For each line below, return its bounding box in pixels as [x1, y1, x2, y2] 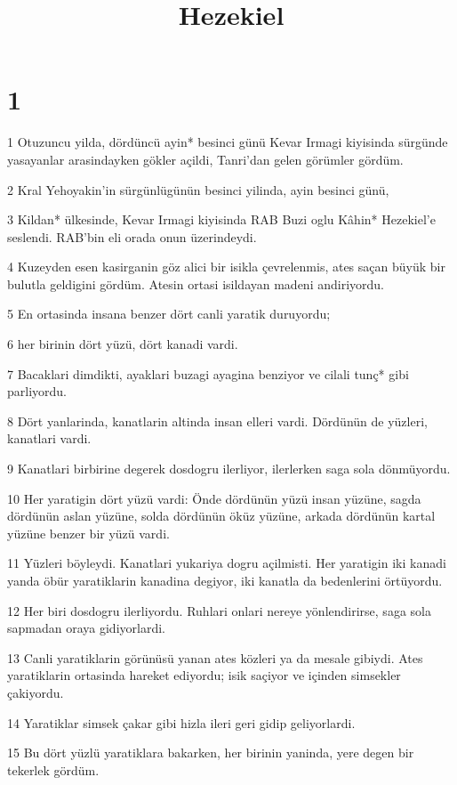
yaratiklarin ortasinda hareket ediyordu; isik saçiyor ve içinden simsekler [7, 666, 401, 684]
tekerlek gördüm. [7, 760, 100, 779]
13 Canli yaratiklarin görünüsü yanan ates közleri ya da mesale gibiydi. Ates [7, 648, 423, 667]
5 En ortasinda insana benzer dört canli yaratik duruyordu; [7, 304, 331, 323]
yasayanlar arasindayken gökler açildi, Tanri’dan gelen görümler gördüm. [7, 150, 404, 168]
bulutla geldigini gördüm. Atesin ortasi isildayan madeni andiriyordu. [7, 274, 384, 293]
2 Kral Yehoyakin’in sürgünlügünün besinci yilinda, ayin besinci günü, [7, 180, 389, 198]
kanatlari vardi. [7, 429, 92, 448]
